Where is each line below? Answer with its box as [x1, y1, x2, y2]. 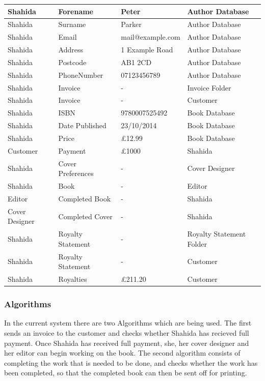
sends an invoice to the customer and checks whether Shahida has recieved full [4, 327, 249, 338]
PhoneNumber [58, 69, 103, 80]
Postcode [58, 56, 87, 67]
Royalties [58, 274, 87, 284]
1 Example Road [121, 44, 173, 55]
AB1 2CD [121, 56, 152, 67]
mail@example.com [121, 32, 180, 42]
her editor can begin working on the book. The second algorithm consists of [4, 347, 241, 358]
